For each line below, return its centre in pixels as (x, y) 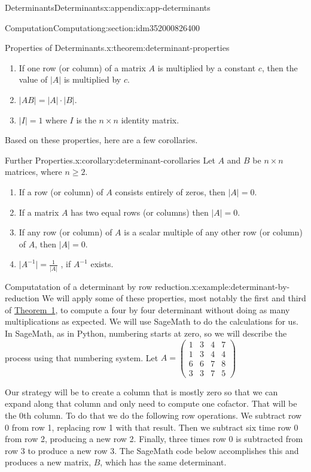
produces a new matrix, (48, 462)
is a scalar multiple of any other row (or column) (213, 232)
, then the (280, 67)
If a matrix (39, 212)
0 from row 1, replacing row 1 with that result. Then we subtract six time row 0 (152, 427)
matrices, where (33, 172)
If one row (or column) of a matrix (82, 67)
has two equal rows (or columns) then (140, 212)
